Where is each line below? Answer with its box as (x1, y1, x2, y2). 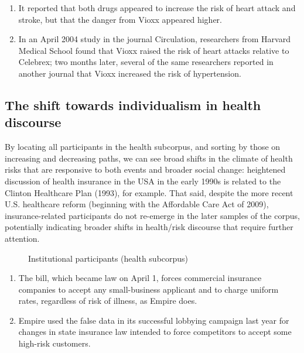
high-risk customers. (18, 337, 91, 349)
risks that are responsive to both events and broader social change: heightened (5, 163, 286, 176)
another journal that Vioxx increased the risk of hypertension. (18, 67, 241, 79)
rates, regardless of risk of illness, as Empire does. (18, 294, 197, 307)
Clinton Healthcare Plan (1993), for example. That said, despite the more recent (5, 186, 293, 198)
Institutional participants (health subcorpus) (28, 252, 189, 264)
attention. (5, 232, 40, 244)
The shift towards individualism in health (5, 95, 261, 114)
